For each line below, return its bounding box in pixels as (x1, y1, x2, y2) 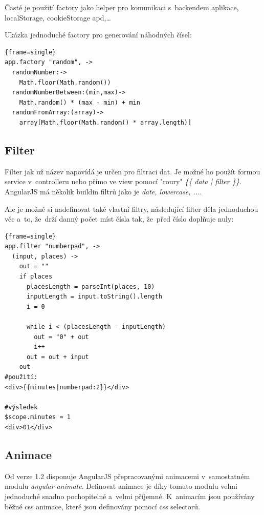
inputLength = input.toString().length (26, 293, 162, 301)
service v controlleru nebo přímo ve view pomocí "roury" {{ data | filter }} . (5, 176, 241, 187)
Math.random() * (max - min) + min (19, 98, 140, 106)
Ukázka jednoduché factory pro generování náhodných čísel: (5, 29, 192, 40)
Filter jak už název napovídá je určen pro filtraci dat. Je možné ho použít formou (5, 166, 260, 176)
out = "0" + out (34, 333, 89, 341)
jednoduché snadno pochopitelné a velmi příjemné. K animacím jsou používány (5, 490, 255, 501)
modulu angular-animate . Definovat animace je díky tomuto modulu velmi (5, 481, 237, 491)
